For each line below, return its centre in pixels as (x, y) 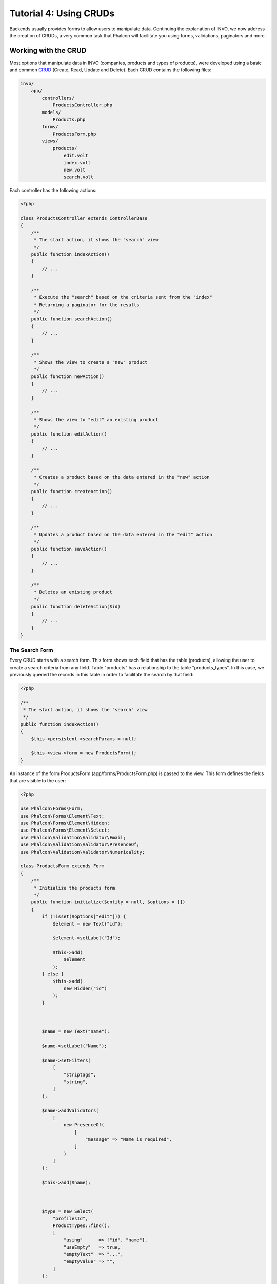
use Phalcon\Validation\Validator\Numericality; (83, 852)
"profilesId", (70, 1218)
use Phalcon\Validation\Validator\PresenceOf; (80, 845)
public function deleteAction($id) (76, 607)
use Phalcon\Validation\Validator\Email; (73, 837)
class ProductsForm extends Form (62, 866)
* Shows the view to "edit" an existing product (96, 419)
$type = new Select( (68, 1211)
